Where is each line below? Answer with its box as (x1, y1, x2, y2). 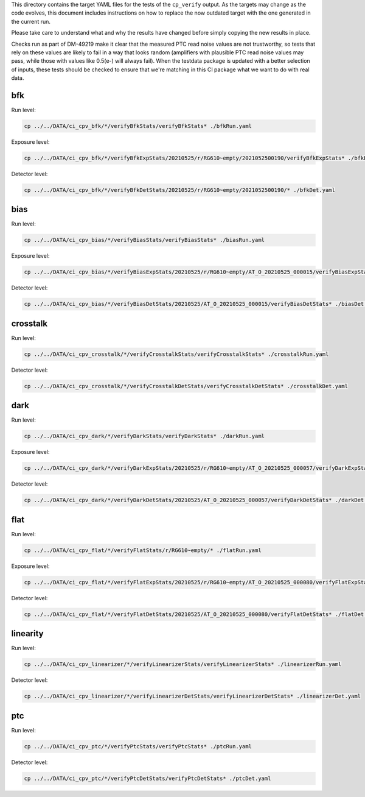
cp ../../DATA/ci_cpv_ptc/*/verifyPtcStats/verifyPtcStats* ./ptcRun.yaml (24, 743, 252, 749)
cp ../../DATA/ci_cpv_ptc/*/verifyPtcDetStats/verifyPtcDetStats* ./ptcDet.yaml (24, 774, 271, 782)
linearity (11, 628, 44, 639)
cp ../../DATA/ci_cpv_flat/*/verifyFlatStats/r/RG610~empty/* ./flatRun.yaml (24, 547, 262, 554)
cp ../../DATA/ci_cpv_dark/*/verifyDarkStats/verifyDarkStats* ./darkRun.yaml (24, 433, 265, 440)
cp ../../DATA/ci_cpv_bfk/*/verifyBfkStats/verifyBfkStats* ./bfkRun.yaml (24, 122, 252, 130)
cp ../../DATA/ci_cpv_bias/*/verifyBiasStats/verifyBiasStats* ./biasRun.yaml (24, 236, 265, 244)
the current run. (11, 18, 51, 25)
